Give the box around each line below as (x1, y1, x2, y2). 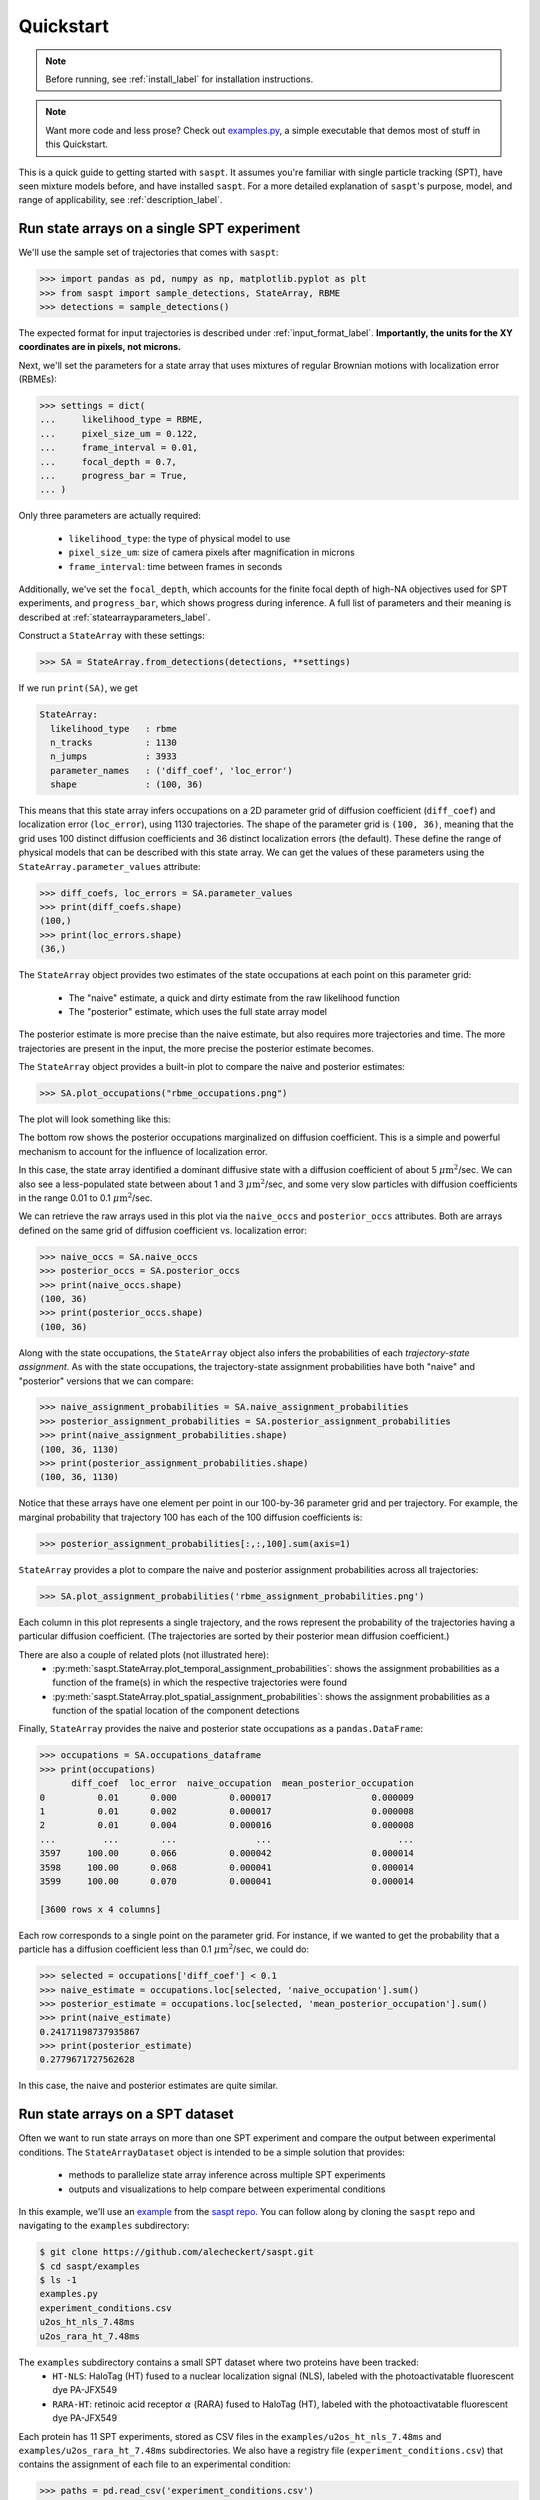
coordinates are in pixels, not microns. (18, 341, 182, 353)
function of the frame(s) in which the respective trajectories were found (52, 1676, 348, 1689)
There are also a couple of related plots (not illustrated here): (18, 1648, 269, 1660)
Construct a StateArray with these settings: (18, 630, 205, 642)
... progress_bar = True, (39, 470, 188, 482)
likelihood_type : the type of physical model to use (68, 532, 291, 544)
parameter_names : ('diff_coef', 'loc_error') (50, 765, 294, 776)
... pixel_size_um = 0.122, (39, 428, 199, 439)
